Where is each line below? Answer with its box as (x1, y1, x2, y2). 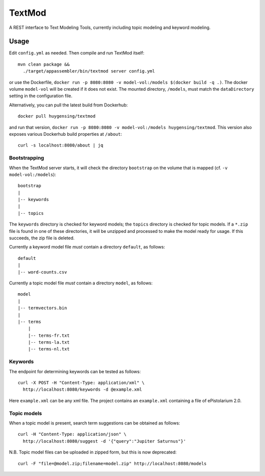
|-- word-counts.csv (18, 269, 67, 275)
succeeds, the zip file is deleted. (9, 235, 75, 241)
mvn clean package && (18, 61, 70, 67)
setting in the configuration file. (9, 93, 73, 99)
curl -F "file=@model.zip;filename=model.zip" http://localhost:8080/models (18, 461, 207, 466)
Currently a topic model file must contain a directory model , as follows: (9, 280, 153, 286)
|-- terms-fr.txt (27, 332, 70, 338)
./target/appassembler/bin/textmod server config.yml (23, 69, 155, 74)
